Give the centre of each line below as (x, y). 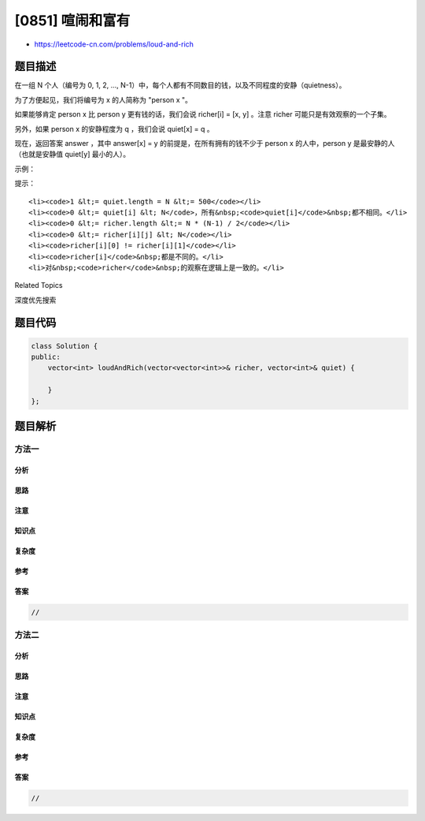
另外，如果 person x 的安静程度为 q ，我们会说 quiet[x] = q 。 (114, 129)
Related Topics (39, 285)
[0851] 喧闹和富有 (72, 21)
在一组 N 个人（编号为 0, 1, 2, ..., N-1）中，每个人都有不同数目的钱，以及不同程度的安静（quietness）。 (180, 85)
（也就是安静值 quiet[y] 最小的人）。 (72, 155)
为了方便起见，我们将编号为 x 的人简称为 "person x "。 (103, 99)
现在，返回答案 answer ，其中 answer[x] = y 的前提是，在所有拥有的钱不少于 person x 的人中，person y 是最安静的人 (205, 144)
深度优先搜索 (35, 300)
